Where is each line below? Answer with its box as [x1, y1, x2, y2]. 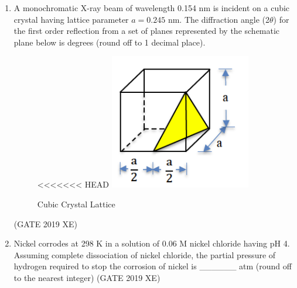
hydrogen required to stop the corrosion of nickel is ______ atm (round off [13, 260, 292, 272]
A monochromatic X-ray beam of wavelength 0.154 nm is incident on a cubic [13, 2, 290, 13]
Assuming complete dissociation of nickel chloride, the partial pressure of [13, 248, 276, 261]
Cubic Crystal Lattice [37, 197, 115, 210]
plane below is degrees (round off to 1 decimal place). [13, 36, 206, 48]
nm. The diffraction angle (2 [168, 13, 269, 25]
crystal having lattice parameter [13, 13, 129, 25]
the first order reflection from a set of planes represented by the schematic [13, 25, 280, 37]
